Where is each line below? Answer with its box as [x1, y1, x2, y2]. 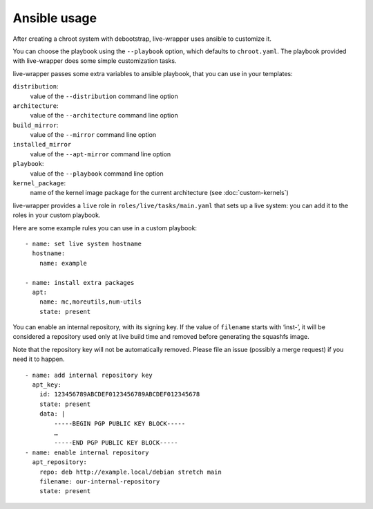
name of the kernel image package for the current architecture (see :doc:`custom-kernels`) [30, 189, 289, 197]
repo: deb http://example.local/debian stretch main [39, 468, 222, 476]
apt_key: [32, 381, 62, 389]
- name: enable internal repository [25, 448, 149, 456]
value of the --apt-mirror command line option [30, 149, 171, 158]
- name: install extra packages [25, 279, 135, 286]
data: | [39, 410, 66, 418]
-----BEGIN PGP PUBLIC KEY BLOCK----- [54, 419, 186, 427]
